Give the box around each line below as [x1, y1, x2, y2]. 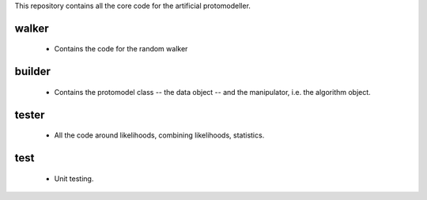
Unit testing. [54, 174, 94, 183]
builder [14, 65, 51, 78]
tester [14, 108, 45, 122]
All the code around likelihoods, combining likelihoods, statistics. [54, 130, 265, 140]
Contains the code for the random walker [54, 44, 188, 54]
